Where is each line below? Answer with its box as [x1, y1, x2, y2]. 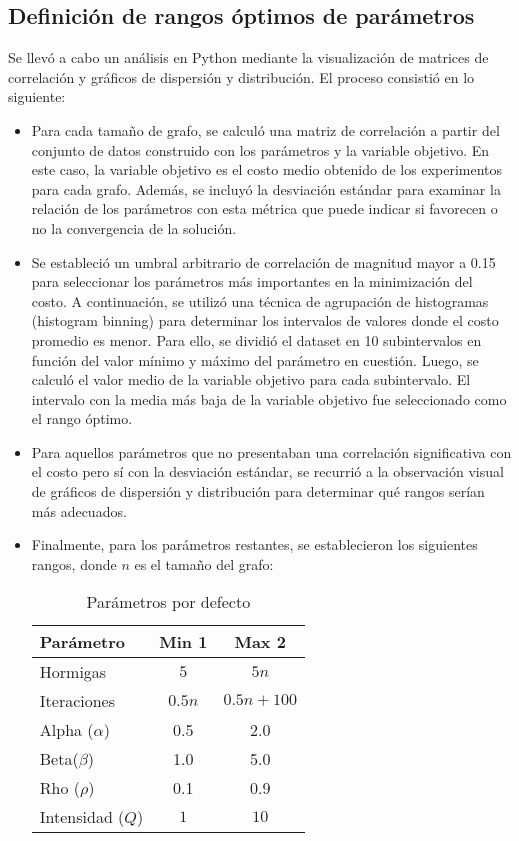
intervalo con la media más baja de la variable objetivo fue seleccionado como [31, 388, 507, 409]
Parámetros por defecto [86, 590, 251, 614]
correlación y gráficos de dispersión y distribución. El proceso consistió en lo [8, 66, 475, 87]
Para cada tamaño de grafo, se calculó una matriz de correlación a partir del [31, 119, 500, 140]
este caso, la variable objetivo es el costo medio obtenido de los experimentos [31, 159, 503, 180]
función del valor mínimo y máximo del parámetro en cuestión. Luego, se [31, 349, 479, 370]
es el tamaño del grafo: [134, 553, 274, 574]
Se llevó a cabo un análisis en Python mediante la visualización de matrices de [8, 47, 489, 68]
